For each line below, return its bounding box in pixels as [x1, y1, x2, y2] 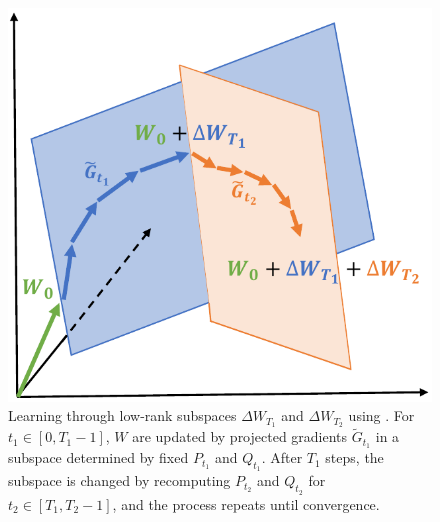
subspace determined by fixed [8, 447, 189, 468]
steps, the [325, 447, 384, 468]
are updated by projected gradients [132, 426, 348, 447]
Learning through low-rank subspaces [8, 405, 237, 426]
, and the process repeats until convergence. [112, 493, 380, 514]
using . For [348, 405, 415, 426]
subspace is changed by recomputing [8, 470, 231, 491]
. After [261, 447, 303, 468]
